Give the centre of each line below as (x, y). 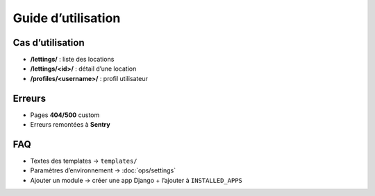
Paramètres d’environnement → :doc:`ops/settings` (103, 170)
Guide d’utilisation (67, 18)
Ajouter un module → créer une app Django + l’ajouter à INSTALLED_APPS (136, 180)
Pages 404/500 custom (65, 115)
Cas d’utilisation (49, 43)
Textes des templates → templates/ (84, 161)
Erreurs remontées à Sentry (70, 125)
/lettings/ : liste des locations (72, 60)
